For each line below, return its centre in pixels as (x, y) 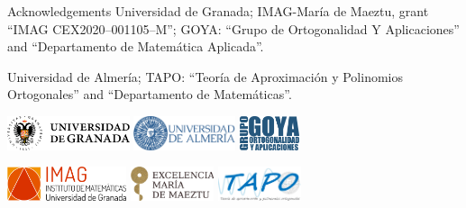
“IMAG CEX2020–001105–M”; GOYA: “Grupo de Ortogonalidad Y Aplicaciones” (233, 28)
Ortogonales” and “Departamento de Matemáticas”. (150, 94)
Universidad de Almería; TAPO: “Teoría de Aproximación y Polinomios (205, 76)
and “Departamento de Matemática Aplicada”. (136, 46)
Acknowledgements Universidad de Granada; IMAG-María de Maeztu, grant (218, 11)
